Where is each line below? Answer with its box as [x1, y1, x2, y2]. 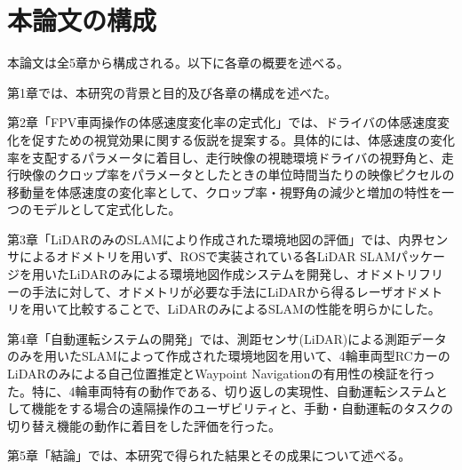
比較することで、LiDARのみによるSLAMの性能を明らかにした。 [68, 299, 441, 318]
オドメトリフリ [355, 265, 443, 283]
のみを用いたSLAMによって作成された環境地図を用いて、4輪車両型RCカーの [7, 347, 450, 365]
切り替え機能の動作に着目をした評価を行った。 [7, 416, 281, 434]
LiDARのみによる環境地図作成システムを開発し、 [68, 265, 356, 283]
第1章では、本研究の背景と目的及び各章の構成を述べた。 [7, 83, 337, 101]
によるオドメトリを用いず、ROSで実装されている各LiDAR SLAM [19, 247, 396, 266]
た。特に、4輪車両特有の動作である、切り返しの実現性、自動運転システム [7, 381, 436, 400]
